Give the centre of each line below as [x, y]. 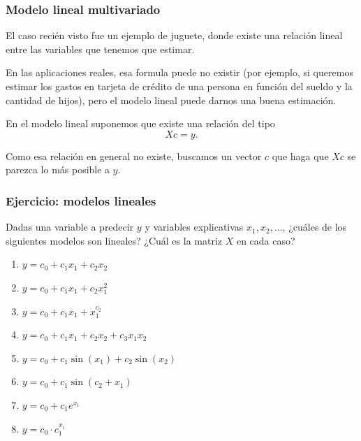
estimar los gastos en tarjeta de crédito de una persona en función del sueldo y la [179, 86]
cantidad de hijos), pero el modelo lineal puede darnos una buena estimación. [171, 100]
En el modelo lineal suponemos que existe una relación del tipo [140, 123]
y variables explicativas [194, 227]
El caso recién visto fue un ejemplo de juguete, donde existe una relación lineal [174, 35]
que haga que [300, 156]
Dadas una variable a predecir [70, 227]
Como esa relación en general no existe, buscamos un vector [134, 156]
